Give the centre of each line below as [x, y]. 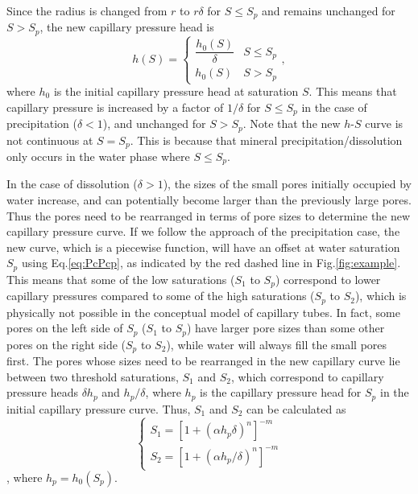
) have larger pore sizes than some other [286, 328]
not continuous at [50, 140]
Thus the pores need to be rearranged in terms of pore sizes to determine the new [209, 215]
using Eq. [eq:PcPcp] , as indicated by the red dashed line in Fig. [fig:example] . [211, 263]
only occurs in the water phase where [98, 156]
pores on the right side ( [66, 344]
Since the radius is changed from [87, 10]
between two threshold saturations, [93, 376]
